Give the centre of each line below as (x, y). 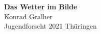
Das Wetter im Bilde (41, 6)
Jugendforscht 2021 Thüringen (50, 26)
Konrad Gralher (28, 16)
